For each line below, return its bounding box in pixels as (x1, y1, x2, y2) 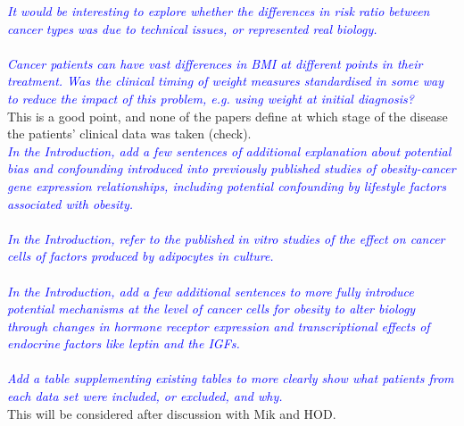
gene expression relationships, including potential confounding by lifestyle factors (7, 176, 446, 195)
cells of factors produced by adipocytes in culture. (7, 246, 274, 265)
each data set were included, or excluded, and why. (7, 387, 283, 405)
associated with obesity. (7, 194, 133, 213)
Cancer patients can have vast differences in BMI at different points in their (7, 54, 423, 72)
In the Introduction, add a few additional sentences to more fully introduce (7, 281, 414, 300)
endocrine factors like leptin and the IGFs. (7, 334, 240, 353)
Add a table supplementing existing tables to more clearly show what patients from (7, 369, 454, 388)
